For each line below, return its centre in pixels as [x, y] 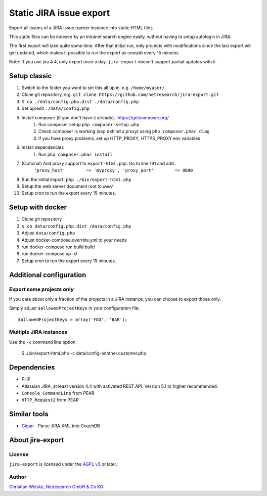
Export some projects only [42, 289]
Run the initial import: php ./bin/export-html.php [76, 179]
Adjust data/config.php [48, 233]
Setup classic [30, 76]
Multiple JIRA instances [38, 332]
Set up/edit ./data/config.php [56, 108]
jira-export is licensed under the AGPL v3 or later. [63, 464]
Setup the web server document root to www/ [67, 186]
